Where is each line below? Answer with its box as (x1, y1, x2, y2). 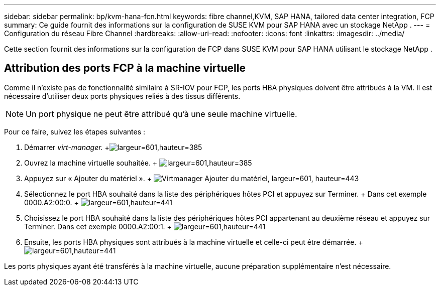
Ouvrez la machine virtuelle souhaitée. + (24, 158, 158, 167)
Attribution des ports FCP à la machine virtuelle (4, 62, 246, 75)
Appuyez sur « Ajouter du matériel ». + (24, 174, 152, 183)
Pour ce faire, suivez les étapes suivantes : (4, 127, 146, 136)
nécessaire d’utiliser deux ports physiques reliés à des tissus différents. (4, 91, 241, 100)
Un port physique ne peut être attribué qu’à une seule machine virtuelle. (26, 108, 297, 119)
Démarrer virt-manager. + (24, 142, 109, 152)
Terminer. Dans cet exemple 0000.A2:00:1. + (24, 222, 172, 231)
